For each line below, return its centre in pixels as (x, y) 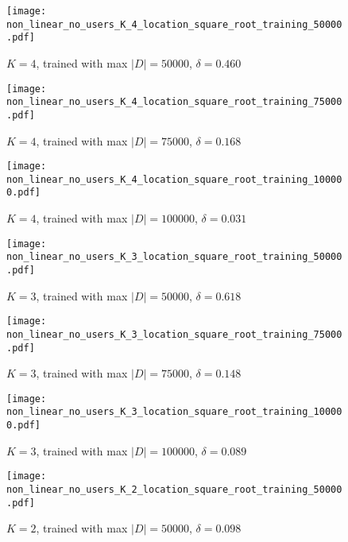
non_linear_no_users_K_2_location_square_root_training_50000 (174, 490)
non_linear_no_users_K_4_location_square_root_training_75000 (174, 102)
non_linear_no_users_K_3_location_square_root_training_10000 (174, 412)
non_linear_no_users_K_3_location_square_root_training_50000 (174, 257)
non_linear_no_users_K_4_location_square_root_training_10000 (174, 179)
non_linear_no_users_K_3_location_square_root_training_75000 (174, 334)
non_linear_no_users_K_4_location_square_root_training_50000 (174, 24)
